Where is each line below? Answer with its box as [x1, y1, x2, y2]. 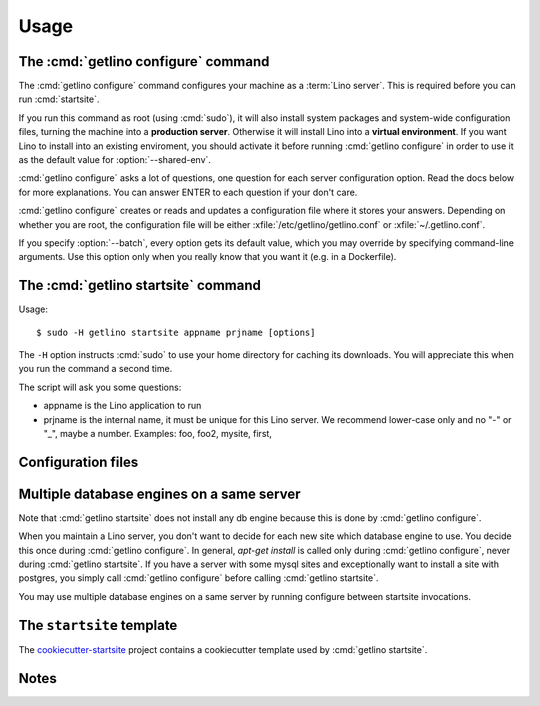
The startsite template [18, 616, 178, 634]
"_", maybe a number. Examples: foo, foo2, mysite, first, [43, 428, 272, 439]
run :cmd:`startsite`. [18, 93, 100, 105]
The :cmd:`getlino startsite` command [18, 277, 262, 294]
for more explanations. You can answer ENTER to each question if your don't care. [18, 186, 358, 198]
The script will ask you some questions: [18, 381, 182, 393]
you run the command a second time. [18, 363, 173, 375]
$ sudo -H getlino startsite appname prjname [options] [36, 326, 316, 338]
